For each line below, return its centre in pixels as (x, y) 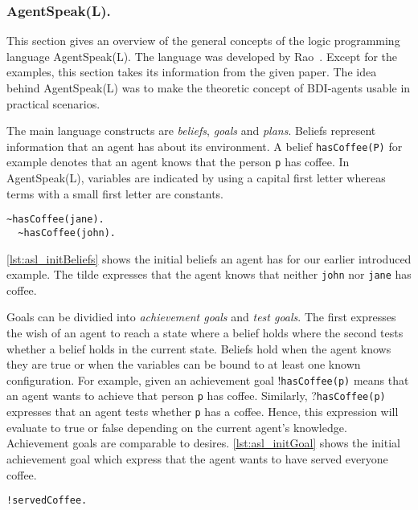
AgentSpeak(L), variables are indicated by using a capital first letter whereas (196, 178)
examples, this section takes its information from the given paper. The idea (192, 72)
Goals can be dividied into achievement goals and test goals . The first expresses (201, 317)
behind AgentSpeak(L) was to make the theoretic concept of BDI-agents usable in (209, 88)
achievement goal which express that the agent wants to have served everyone (197, 458)
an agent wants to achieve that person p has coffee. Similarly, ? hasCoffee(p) (196, 396)
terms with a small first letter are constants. (115, 193)
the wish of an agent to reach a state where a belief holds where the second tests (205, 333)
